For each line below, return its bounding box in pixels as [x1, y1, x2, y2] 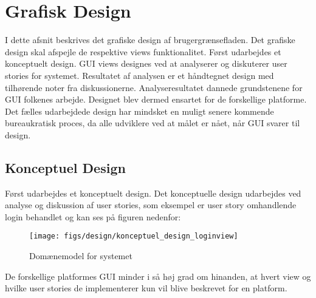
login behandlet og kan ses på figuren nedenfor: [5, 210, 181, 223]
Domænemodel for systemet [29, 249, 132, 262]
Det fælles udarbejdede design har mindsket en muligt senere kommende [5, 104, 274, 117]
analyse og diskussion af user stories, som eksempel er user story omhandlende [5, 198, 297, 211]
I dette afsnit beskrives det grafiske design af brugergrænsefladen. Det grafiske [5, 33, 295, 46]
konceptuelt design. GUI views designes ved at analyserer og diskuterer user [5, 57, 287, 70]
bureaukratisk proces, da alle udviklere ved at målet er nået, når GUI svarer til [5, 117, 300, 129]
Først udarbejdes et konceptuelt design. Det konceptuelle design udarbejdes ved [5, 186, 301, 199]
